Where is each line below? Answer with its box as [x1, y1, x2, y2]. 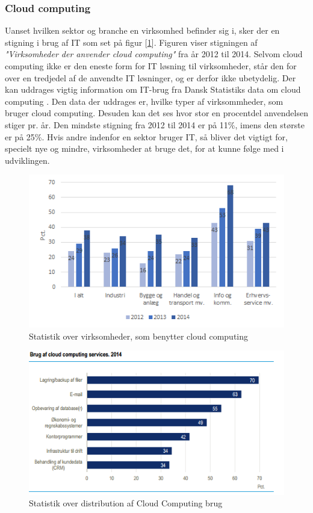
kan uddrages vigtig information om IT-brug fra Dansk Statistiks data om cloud [5, 83, 301, 96]
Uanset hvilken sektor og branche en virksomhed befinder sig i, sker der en [5, 24, 280, 37]
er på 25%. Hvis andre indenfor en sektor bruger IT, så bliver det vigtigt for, [5, 130, 288, 143]
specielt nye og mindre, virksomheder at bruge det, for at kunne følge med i [5, 142, 284, 155]
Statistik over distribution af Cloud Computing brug [29, 497, 223, 509]
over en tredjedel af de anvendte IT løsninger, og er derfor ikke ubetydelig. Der [5, 71, 296, 84]
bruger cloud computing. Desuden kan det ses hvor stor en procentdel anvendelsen [5, 107, 308, 119]
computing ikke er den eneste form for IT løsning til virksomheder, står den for [5, 60, 297, 72]
